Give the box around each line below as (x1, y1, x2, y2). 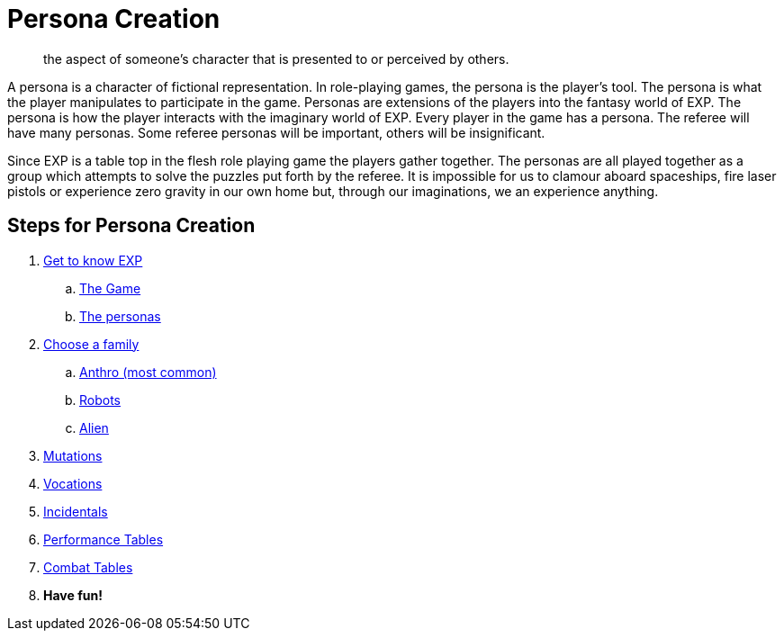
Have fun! (43, 587, 103, 603)
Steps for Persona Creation (7, 214, 256, 238)
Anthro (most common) (79, 364, 217, 380)
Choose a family (43, 336, 140, 352)
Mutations (43, 447, 103, 463)
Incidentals (43, 503, 108, 519)
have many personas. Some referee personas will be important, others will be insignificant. (7, 124, 545, 140)
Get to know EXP (43, 252, 143, 268)
